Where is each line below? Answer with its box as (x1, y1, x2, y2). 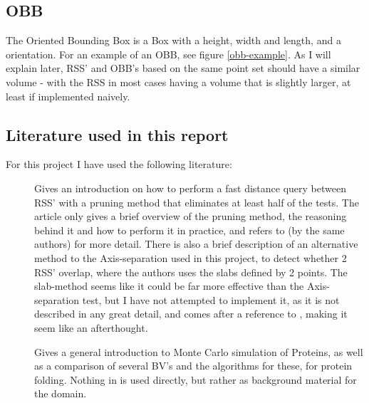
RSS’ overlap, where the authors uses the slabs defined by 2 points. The (34, 264, 348, 279)
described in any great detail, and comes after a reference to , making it (34, 306, 348, 321)
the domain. (34, 386, 87, 401)
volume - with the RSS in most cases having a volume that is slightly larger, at (6, 74, 351, 89)
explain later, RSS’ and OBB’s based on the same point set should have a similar (6, 61, 360, 75)
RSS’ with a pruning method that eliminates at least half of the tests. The (34, 194, 359, 209)
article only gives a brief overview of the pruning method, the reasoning (34, 209, 347, 224)
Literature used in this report (6, 123, 229, 145)
